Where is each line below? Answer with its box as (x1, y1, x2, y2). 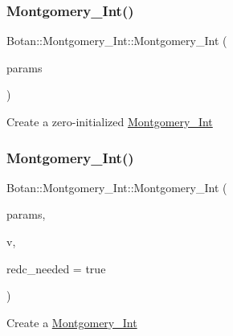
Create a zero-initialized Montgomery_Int (6, 113, 213, 129)
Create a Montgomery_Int (6, 313, 137, 330)
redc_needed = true (6, 260, 106, 277)
